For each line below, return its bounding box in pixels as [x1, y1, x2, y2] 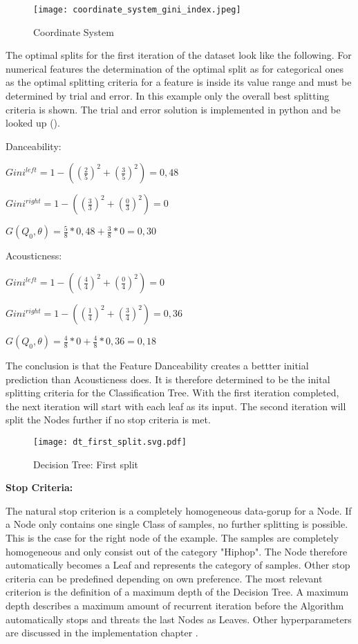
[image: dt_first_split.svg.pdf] [33, 436, 187, 447]
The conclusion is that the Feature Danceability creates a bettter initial [6, 358, 309, 372]
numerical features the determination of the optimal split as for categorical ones [6, 61, 343, 75]
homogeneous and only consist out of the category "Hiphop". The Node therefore [6, 544, 348, 558]
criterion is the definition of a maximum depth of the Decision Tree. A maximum [6, 585, 349, 599]
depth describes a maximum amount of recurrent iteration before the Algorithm [6, 598, 344, 612]
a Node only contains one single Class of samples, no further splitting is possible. [6, 517, 348, 531]
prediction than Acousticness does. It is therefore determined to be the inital [6, 371, 330, 386]
